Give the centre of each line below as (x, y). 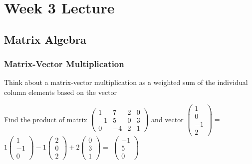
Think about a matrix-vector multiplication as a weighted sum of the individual (126, 82)
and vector (167, 119)
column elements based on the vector (61, 92)
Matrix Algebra (45, 39)
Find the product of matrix (46, 119)
